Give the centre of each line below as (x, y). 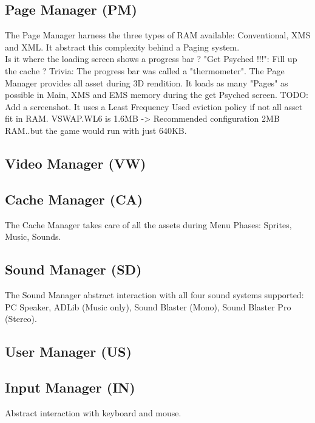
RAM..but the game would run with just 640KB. (96, 130)
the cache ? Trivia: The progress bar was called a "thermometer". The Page (145, 70)
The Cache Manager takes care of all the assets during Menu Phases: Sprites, (148, 224)
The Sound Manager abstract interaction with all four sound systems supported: (154, 294)
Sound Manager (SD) (73, 269)
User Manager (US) (68, 351)
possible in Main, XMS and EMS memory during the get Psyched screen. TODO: (157, 95)
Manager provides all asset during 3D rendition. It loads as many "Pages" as (147, 82)
